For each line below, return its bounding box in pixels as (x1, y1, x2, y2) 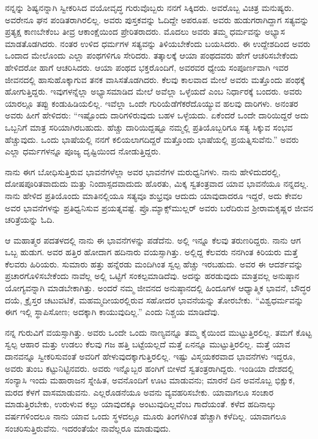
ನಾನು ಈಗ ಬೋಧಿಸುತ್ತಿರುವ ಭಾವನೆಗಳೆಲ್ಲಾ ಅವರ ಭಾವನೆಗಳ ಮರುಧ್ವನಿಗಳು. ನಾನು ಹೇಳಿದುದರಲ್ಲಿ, (5, 165, 281, 178)
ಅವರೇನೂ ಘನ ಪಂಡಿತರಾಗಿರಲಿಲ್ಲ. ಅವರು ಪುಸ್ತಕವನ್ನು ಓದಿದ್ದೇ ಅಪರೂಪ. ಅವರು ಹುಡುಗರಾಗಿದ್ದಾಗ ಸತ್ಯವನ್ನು (5, 13, 309, 26)
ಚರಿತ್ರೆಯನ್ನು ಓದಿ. (5, 213, 55, 226)
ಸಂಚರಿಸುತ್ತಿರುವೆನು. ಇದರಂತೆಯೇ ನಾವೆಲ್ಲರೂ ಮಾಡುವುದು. (5, 421, 171, 434)
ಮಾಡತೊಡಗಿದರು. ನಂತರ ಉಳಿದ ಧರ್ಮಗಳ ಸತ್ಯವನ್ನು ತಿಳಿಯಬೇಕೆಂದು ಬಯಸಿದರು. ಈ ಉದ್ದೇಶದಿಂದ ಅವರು (5, 37, 311, 49)
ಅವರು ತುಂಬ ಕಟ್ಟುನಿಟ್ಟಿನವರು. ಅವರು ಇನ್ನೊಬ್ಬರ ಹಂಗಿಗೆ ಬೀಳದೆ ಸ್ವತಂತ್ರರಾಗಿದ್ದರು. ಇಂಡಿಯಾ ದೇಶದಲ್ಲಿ (5, 361, 294, 374)
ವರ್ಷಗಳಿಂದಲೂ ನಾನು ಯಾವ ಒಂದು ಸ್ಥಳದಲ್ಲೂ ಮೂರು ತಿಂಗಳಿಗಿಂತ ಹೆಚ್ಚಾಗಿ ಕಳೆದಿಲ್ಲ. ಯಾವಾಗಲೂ (5, 410, 286, 422)
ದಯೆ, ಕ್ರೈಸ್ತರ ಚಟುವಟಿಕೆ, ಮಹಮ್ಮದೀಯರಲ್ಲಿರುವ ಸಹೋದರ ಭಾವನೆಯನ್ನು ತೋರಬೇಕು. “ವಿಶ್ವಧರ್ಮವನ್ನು (5, 293, 304, 306)
